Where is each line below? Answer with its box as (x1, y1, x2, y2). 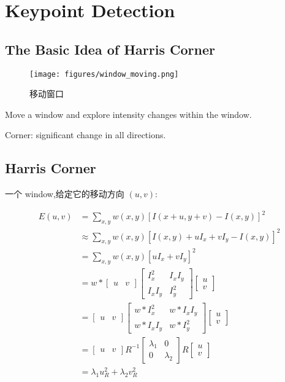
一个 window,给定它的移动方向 (5, 187, 124, 200)
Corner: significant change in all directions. (5, 128, 166, 141)
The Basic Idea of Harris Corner (5, 39, 215, 58)
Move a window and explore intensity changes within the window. (5, 107, 252, 120)
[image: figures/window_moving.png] (29, 69, 179, 79)
